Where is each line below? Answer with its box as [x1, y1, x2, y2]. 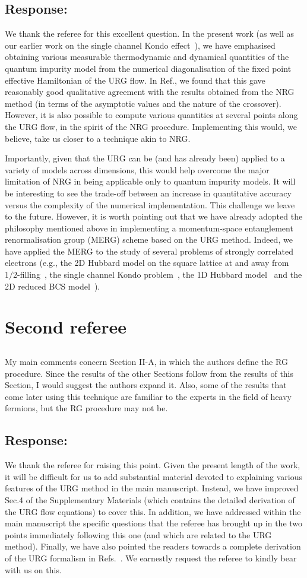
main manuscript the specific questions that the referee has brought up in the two [5, 517, 303, 529]
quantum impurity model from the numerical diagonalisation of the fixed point [5, 62, 292, 74]
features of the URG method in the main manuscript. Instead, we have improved [5, 482, 299, 494]
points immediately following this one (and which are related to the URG [5, 528, 272, 541]
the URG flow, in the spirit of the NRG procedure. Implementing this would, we [5, 120, 297, 132]
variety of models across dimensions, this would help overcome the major [5, 163, 270, 176]
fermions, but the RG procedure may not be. [5, 402, 168, 414]
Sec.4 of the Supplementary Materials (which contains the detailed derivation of [5, 493, 295, 506]
